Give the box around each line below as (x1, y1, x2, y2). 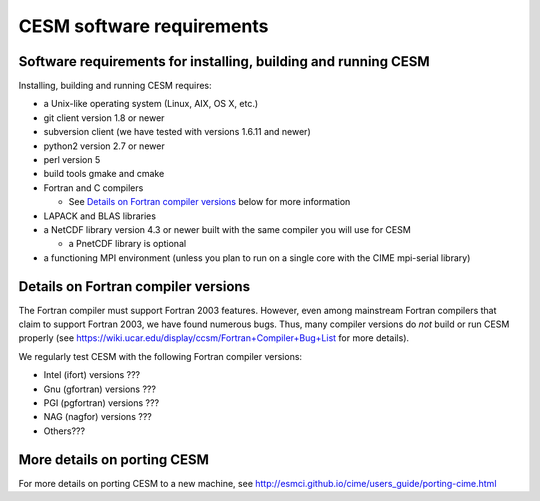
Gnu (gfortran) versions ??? (43, 383, 157, 395)
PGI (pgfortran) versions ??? (43, 397, 160, 409)
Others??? (43, 425, 85, 437)
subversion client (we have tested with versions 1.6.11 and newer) (43, 126, 311, 138)
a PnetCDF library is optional (68, 238, 187, 250)
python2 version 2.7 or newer (43, 140, 165, 152)
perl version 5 (43, 154, 101, 166)
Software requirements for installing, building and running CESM (18, 53, 430, 70)
